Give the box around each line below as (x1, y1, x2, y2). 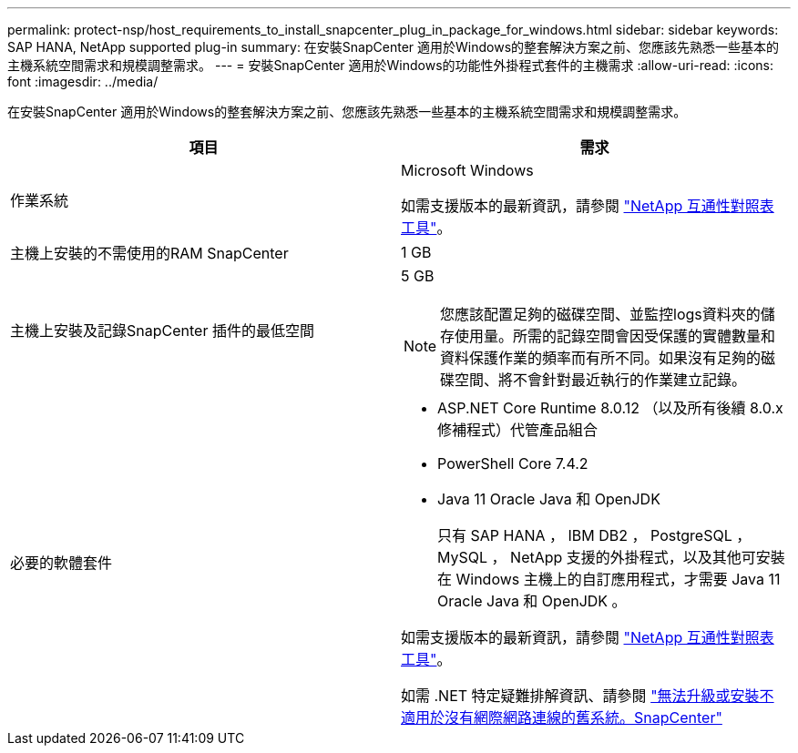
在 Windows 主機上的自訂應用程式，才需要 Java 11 (437, 570, 781, 588)
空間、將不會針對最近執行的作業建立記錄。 (455, 371, 747, 389)
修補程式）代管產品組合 (437, 421, 598, 439)
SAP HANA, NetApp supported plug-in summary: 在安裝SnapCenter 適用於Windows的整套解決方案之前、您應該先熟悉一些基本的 (7, 39, 780, 55)
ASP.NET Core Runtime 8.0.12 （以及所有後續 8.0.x (437, 399, 783, 417)
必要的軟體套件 (10, 554, 113, 572)
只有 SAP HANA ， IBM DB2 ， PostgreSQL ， (437, 526, 752, 544)
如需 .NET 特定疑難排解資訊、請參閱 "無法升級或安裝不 (401, 687, 774, 705)
